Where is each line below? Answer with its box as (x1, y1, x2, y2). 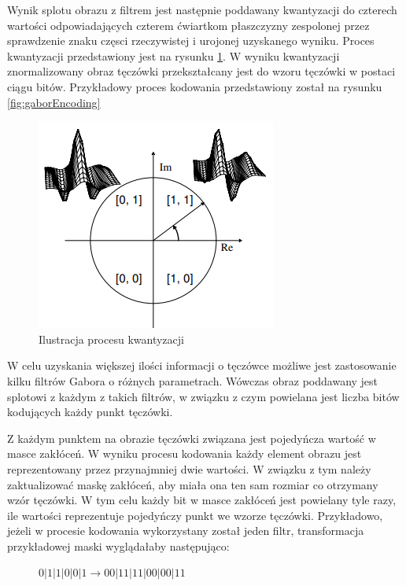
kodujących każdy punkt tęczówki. (7, 404, 173, 420)
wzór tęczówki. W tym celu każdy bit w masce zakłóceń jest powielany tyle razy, (7, 492, 397, 508)
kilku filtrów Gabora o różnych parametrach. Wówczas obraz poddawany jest (7, 372, 378, 389)
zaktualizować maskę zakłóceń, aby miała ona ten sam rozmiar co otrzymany (7, 476, 378, 492)
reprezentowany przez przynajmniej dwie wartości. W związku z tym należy (7, 460, 371, 477)
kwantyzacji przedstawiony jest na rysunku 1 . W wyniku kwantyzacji (7, 47, 340, 64)
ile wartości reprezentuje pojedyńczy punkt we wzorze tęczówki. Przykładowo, (7, 507, 383, 523)
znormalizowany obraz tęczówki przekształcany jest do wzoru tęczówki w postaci (7, 63, 396, 79)
